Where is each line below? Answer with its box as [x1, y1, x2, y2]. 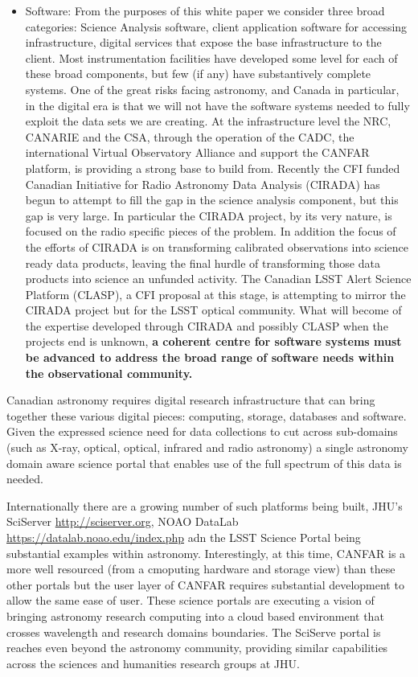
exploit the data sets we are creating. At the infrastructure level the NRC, [25, 113, 391, 129]
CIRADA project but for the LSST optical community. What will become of [25, 302, 402, 318]
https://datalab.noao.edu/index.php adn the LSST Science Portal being [6, 529, 361, 545]
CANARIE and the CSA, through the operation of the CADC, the [25, 128, 354, 145]
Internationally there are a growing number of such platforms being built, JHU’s [6, 497, 403, 514]
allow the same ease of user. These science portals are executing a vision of [6, 592, 375, 609]
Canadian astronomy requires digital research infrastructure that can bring [6, 392, 375, 408]
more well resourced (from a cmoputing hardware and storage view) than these [6, 560, 395, 577]
